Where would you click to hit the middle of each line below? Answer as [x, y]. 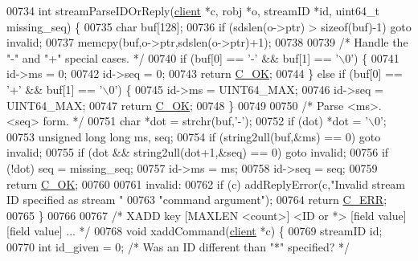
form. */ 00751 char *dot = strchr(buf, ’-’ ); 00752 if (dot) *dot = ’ [205, 121]
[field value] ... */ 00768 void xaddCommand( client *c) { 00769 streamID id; [195, 231]
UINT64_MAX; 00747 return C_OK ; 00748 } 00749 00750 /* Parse [175, 105]
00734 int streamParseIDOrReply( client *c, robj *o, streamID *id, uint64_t [193, 10]
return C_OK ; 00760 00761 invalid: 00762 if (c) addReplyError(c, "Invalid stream [206, 184]
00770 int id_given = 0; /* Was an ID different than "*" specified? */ [178, 246]
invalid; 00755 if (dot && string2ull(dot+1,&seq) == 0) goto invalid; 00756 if [198, 152]
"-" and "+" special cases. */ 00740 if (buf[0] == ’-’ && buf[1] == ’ [173, 57]
